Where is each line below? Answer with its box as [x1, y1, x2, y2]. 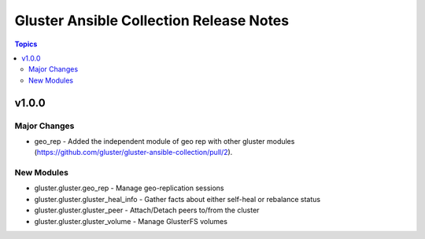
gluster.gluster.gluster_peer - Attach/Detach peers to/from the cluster [34, 205, 260, 215]
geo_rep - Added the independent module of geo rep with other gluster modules [34, 136, 295, 145]
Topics [14, 39, 38, 49]
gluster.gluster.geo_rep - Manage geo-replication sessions [34, 183, 224, 193]
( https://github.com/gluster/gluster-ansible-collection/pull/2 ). [34, 148, 233, 157]
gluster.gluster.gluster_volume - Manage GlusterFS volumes [34, 216, 228, 226]
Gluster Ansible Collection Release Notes [14, 12, 290, 29]
